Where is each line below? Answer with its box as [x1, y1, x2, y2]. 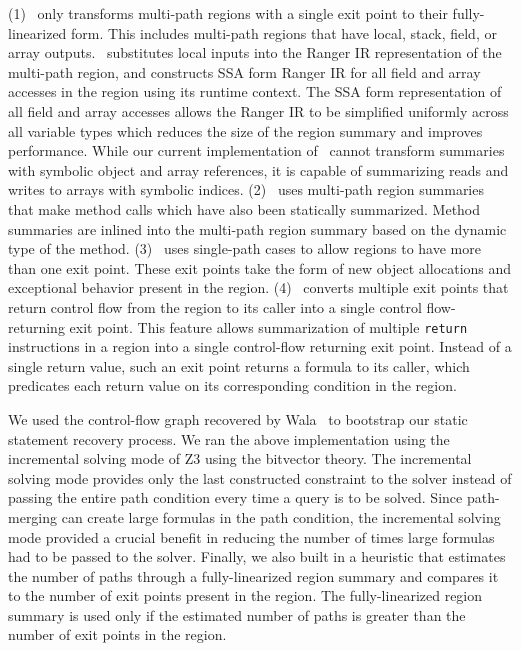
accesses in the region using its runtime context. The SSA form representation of [8, 81, 502, 102]
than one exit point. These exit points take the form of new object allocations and [8, 257, 512, 278]
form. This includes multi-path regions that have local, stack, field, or [71, 22, 497, 43]
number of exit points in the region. [8, 624, 227, 645]
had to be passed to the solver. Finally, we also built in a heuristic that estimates [8, 546, 506, 567]
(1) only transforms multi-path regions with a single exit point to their [8, 3, 448, 23]
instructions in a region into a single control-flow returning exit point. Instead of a [8, 336, 512, 357]
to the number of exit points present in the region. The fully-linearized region [8, 585, 483, 606]
